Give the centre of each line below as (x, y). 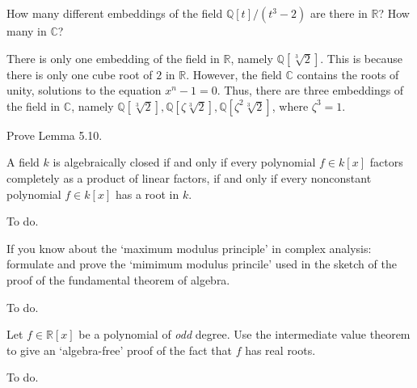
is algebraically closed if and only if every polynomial (184, 162)
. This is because (361, 58)
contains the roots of (348, 74)
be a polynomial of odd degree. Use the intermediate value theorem (244, 334)
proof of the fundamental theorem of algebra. (118, 279)
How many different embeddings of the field (115, 13)
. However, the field (234, 74)
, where (290, 105)
